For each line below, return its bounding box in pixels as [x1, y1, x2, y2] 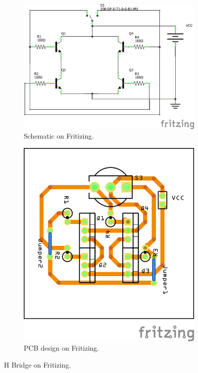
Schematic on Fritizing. [24, 131, 94, 141]
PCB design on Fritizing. [24, 343, 99, 353]
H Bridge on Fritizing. [4, 359, 71, 370]
